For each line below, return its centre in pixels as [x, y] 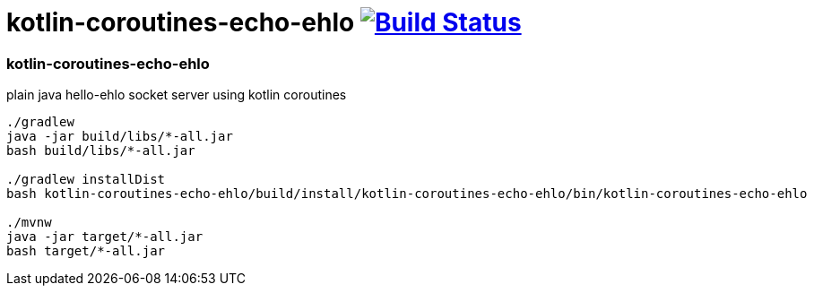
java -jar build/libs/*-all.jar [120, 137]
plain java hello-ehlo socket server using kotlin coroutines [177, 95]
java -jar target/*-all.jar [105, 237]
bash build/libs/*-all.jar [101, 151]
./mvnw [29, 223]
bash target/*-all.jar [86, 251]
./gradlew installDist [86, 180]
